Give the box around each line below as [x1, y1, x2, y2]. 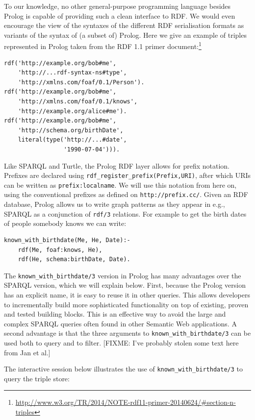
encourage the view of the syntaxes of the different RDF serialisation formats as [4, 20, 244, 30]
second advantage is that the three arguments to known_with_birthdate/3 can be [4, 328, 251, 338]
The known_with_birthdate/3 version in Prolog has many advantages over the [4, 270, 241, 280]
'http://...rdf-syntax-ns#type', [18, 69, 127, 76]
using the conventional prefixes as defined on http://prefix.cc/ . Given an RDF [4, 189, 248, 199]
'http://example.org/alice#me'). [18, 107, 127, 115]
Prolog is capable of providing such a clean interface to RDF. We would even [4, 10, 235, 21]
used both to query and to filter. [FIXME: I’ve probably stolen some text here [4, 338, 239, 348]
